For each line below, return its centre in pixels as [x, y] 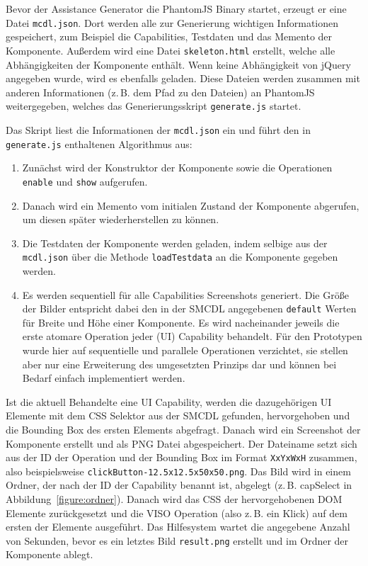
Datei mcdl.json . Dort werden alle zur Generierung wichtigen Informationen [172, 22]
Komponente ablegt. [50, 554]
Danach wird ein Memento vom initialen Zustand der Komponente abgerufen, [191, 205]
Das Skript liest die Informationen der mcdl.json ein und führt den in [158, 129]
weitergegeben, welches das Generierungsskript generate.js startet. [154, 106]
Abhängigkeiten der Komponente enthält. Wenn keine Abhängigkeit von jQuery [178, 64]
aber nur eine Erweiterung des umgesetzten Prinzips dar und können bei [179, 364]
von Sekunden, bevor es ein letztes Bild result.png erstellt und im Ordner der [177, 540]
